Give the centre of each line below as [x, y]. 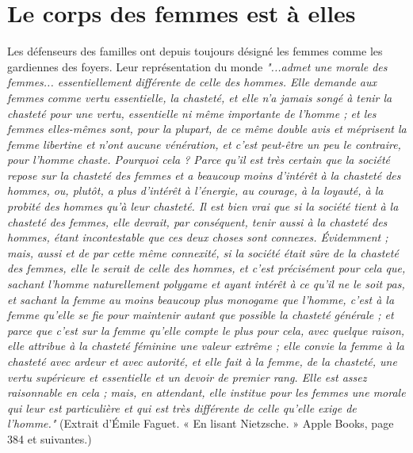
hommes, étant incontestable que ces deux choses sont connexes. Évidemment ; [198, 237]
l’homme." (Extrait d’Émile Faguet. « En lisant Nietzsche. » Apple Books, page [201, 423]
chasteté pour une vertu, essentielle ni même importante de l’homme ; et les [192, 113]
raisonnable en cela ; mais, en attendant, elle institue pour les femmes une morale [206, 392]
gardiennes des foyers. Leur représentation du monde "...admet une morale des [197, 66]
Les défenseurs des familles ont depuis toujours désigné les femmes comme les [195, 51]
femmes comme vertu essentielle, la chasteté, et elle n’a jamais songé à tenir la [200, 97]
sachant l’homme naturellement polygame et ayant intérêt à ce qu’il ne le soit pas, [206, 284]
